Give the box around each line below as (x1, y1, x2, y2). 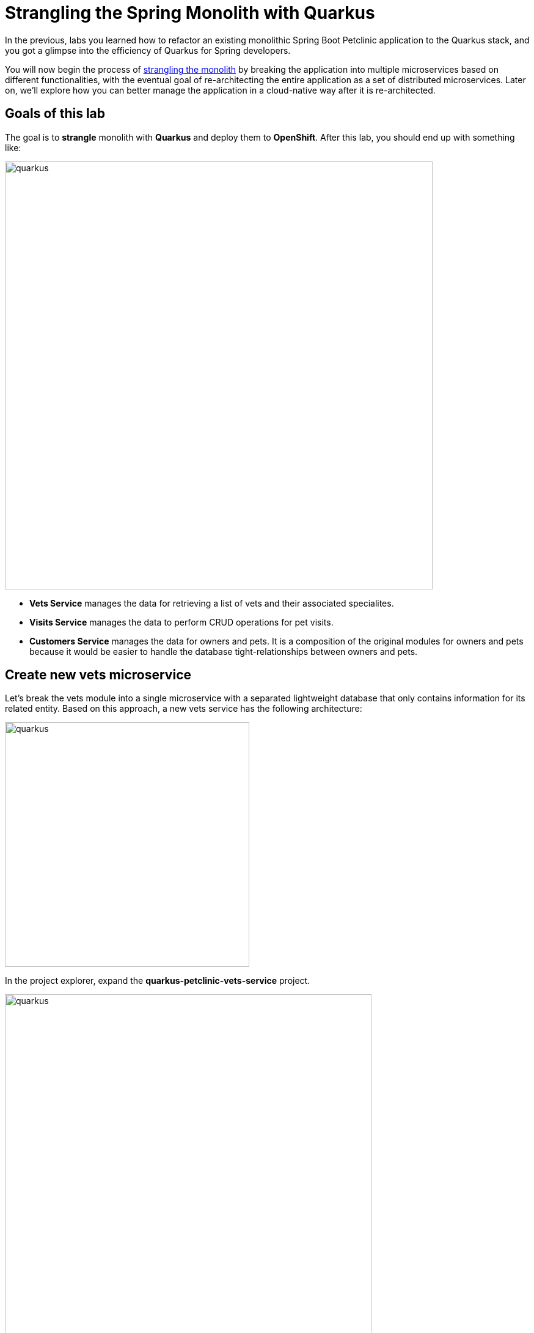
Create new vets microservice (5, 667, 191, 683)
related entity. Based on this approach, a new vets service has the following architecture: (5, 703, 362, 714)
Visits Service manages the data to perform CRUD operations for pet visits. (29, 616, 334, 627)
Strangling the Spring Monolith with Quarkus (5, 2, 375, 23)
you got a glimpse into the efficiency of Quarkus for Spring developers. (5, 45, 291, 56)
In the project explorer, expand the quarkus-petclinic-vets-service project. (5, 975, 310, 986)
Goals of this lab (5, 106, 106, 122)
